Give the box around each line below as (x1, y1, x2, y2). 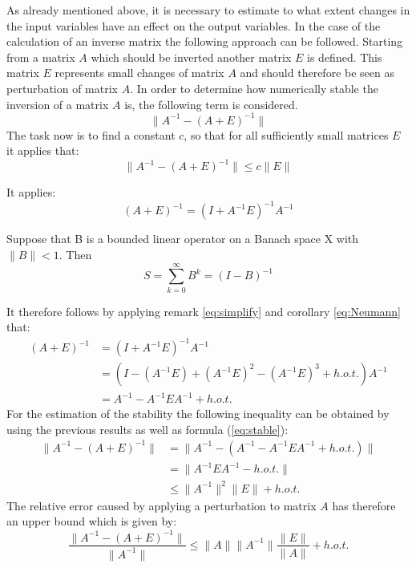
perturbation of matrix (6, 79, 118, 96)
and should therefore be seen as (240, 64, 394, 81)
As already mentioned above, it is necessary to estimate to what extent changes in (6, 2, 410, 18)
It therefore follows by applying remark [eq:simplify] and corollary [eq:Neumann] (6, 302, 402, 319)
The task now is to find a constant (6, 126, 176, 143)
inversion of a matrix (6, 95, 109, 112)
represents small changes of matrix (55, 64, 224, 81)
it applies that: (6, 142, 79, 159)
